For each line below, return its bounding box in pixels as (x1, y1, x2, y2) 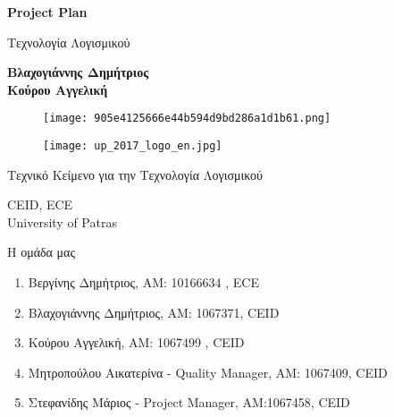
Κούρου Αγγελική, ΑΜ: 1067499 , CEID (28, 333, 245, 352)
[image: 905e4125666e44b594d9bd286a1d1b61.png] (43, 112, 331, 125)
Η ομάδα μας (7, 243, 75, 261)
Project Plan (7, 3, 88, 21)
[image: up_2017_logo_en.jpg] (43, 140, 222, 153)
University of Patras (7, 212, 117, 231)
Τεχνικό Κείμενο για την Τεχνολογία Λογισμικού (7, 165, 263, 183)
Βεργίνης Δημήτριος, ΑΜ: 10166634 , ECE (28, 273, 259, 292)
